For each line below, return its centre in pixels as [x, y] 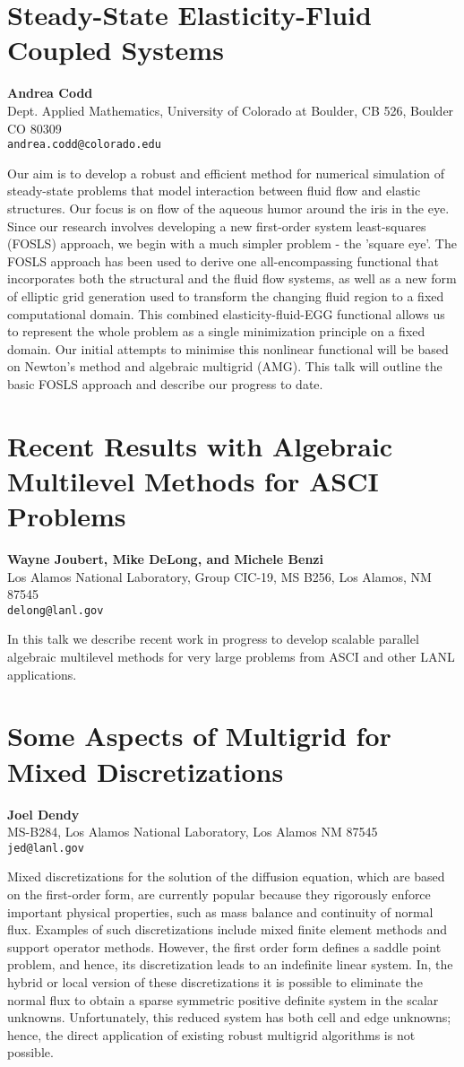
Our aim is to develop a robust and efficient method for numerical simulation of [226, 173]
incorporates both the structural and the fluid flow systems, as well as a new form [232, 278]
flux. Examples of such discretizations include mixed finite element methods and [228, 929]
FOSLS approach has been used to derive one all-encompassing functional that [223, 260]
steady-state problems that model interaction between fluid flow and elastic [214, 191]
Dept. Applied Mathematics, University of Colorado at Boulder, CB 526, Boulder [231, 110]
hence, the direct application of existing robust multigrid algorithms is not [211, 1034]
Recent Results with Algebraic [200, 445]
